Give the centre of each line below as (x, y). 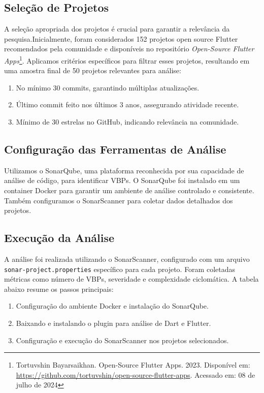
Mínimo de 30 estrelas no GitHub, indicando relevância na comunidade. (127, 122)
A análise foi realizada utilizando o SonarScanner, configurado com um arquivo (127, 259)
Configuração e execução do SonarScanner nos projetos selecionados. (122, 340)
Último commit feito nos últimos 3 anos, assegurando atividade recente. (127, 104)
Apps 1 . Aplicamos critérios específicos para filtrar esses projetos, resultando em (127, 59)
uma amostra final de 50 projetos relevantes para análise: (93, 70)
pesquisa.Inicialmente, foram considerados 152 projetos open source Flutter (121, 38)
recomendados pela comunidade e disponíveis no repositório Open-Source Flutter (129, 49)
